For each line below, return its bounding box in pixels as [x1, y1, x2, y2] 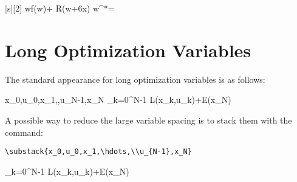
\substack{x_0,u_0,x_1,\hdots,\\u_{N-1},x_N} [5, 147, 192, 156]
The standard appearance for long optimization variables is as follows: [5, 72, 265, 85]
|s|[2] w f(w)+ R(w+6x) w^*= [5, 2, 115, 14]
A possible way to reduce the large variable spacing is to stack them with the [5, 113, 292, 126]
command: [5, 125, 43, 138]
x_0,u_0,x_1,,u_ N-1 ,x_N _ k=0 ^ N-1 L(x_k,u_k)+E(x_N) [5, 93, 231, 106]
